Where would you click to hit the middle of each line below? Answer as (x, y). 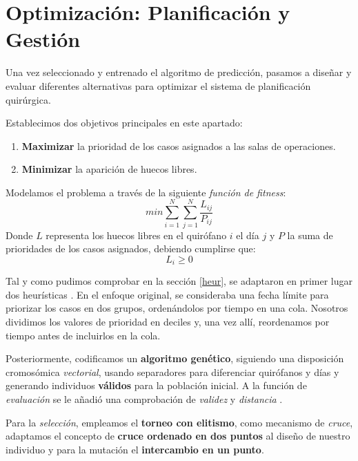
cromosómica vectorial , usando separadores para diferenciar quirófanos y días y (172, 371)
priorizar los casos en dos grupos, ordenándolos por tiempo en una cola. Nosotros (177, 308)
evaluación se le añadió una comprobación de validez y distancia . (144, 398)
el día (248, 235)
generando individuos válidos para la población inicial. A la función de (156, 385)
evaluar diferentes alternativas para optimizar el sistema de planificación (158, 85)
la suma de (310, 235)
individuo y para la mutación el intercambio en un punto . (135, 449)
